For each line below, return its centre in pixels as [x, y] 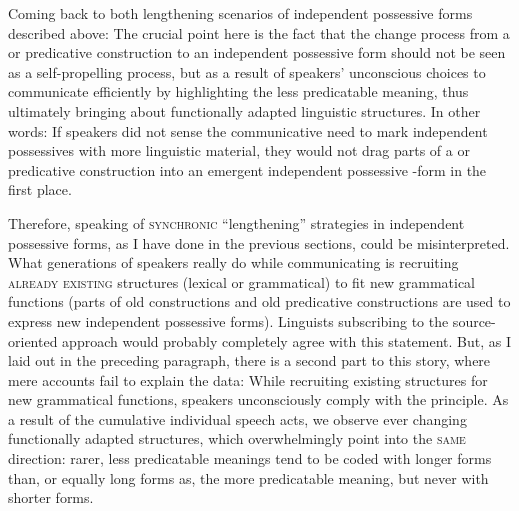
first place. [40, 189]
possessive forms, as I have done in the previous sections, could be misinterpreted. [259, 242]
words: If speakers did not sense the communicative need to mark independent [248, 130]
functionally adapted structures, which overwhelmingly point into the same [237, 438]
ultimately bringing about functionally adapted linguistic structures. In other [244, 110]
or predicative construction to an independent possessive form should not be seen [257, 52]
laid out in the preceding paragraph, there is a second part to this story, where [249, 360]
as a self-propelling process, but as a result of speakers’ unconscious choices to [247, 71]
